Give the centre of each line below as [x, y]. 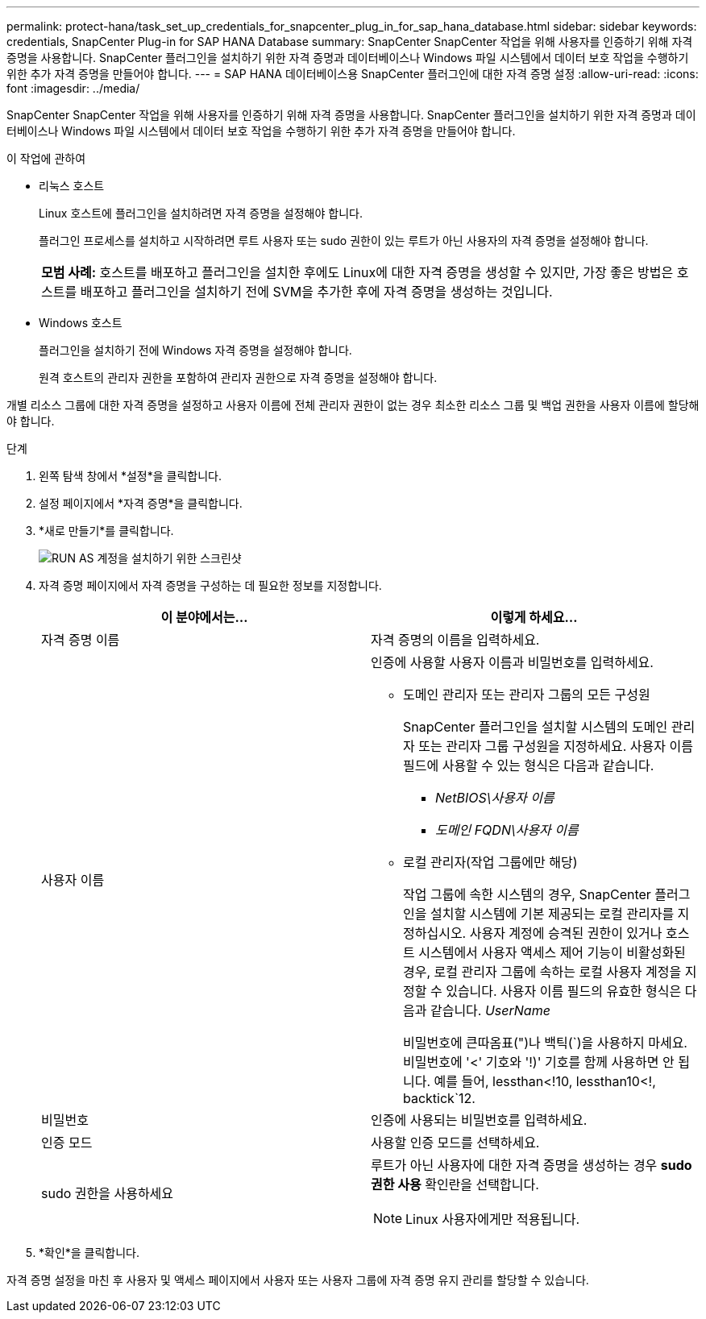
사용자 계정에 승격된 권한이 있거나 [566, 933]
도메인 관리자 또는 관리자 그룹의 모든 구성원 [527, 695]
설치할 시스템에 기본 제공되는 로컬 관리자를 [552, 914]
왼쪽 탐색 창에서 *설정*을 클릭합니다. [131, 476]
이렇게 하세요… [534, 617]
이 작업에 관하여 [46, 158]
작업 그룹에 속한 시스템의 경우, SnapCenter [527, 894]
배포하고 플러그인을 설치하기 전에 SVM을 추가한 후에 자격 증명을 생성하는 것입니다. [316, 292]
